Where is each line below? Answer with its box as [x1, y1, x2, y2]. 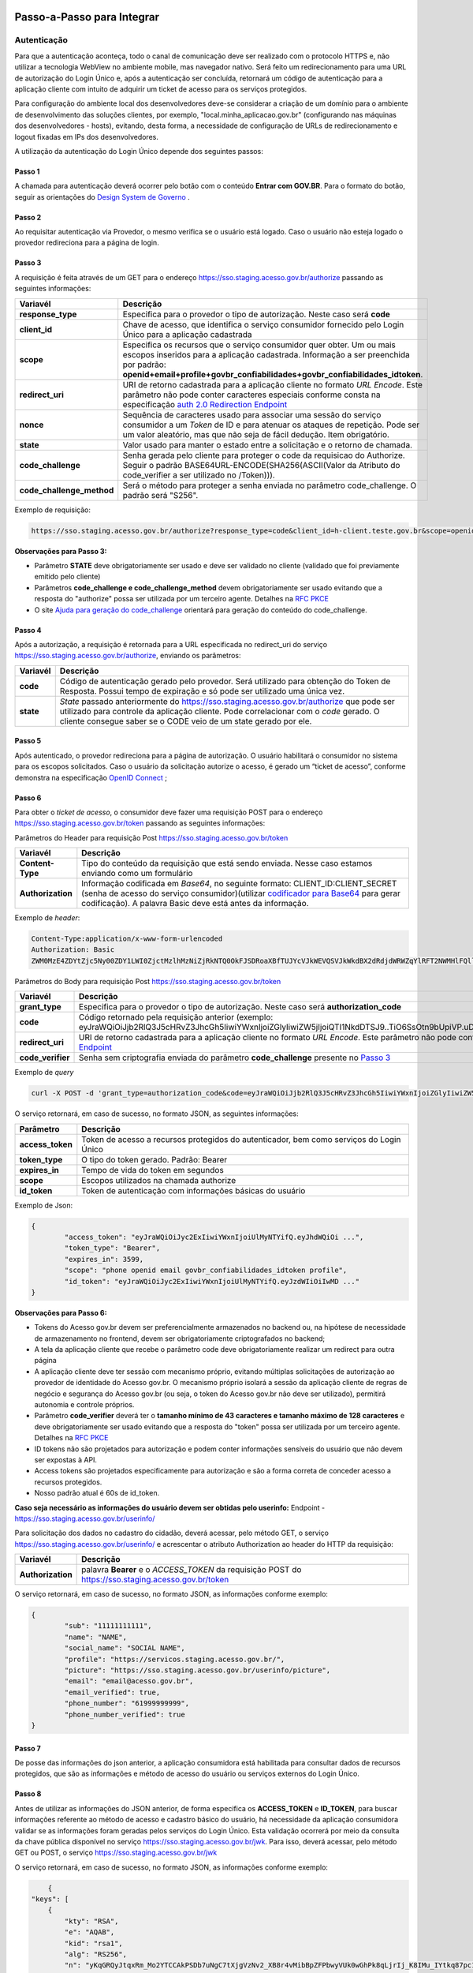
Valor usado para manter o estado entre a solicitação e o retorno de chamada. [122, 439, 413, 450]
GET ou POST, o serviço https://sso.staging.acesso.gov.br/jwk [14, 1848, 218, 1858]
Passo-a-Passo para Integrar [14, 10, 159, 24]
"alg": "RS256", [64, 1950, 128, 1959]
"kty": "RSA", [64, 1916, 119, 1926]
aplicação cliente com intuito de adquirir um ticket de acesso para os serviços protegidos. [14, 84, 307, 94]
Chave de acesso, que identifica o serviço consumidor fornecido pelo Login [122, 319, 404, 330]
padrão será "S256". [122, 489, 199, 500]
